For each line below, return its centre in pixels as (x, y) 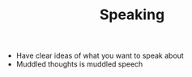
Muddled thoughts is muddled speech (79, 64)
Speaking (132, 15)
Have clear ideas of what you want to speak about (100, 56)
